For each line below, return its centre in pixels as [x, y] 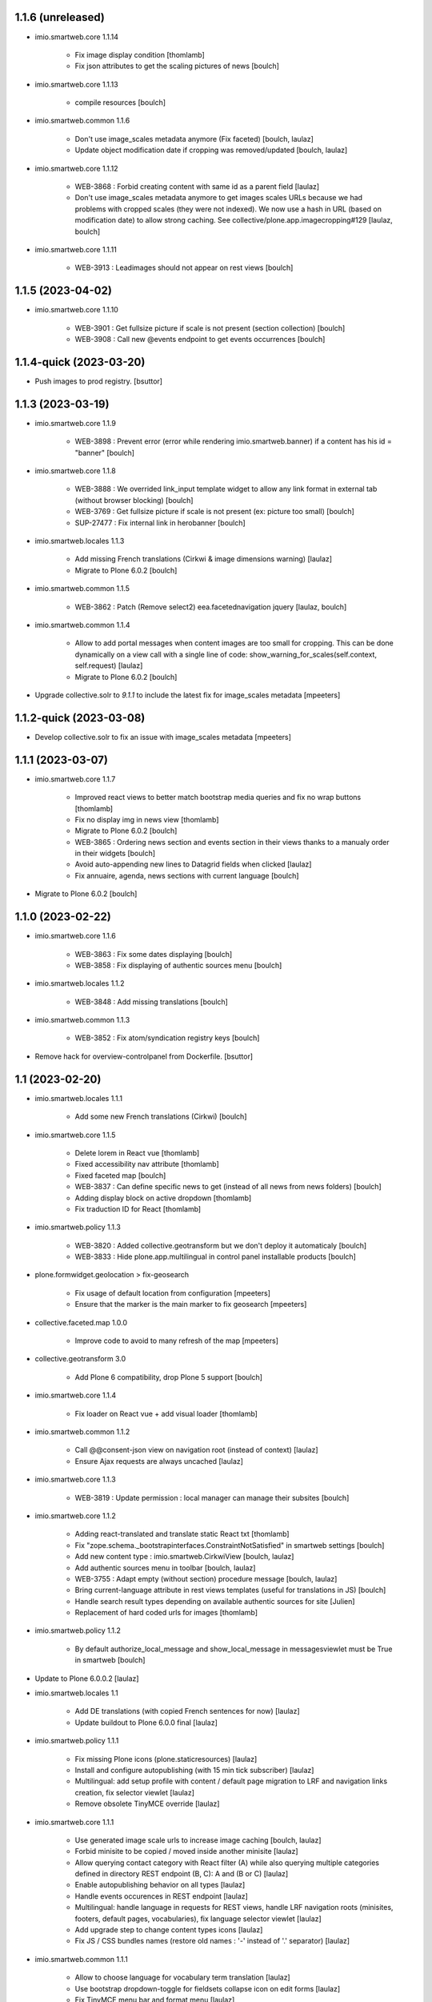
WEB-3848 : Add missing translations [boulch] [151, 1002]
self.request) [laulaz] [109, 665]
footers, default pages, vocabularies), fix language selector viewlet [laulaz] [198, 1919]
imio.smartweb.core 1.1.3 [75, 1479]
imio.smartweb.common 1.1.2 [82, 1431]
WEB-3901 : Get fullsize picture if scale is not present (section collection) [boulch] [210, 328]
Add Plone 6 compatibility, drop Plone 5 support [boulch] [169, 1377]
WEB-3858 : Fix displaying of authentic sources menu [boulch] [178, 965]
